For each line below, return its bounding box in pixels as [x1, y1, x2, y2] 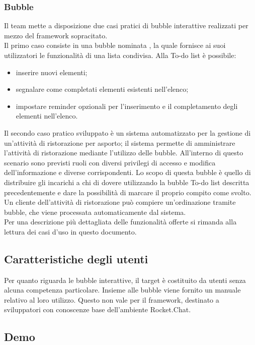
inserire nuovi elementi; [16, 67, 88, 77]
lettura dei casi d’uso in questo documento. [4, 226, 137, 237]
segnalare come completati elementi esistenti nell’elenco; [16, 84, 189, 94]
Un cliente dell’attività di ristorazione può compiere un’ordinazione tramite [4, 197, 236, 207]
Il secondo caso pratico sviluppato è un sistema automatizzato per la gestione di [4, 127, 251, 138]
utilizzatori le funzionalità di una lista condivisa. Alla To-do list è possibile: [4, 50, 236, 60]
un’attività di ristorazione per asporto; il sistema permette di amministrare [4, 137, 235, 148]
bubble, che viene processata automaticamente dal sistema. [4, 206, 186, 217]
